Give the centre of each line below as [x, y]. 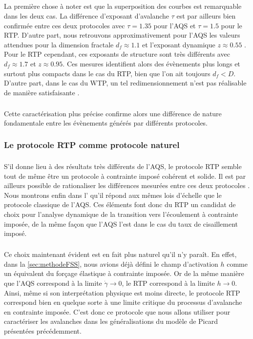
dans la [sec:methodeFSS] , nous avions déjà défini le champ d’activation [111, 264]
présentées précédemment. [43, 330]
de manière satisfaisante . [42, 92]
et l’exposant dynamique [179, 44]
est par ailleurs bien [206, 15]
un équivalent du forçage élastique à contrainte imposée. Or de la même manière [124, 273]
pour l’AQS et [175, 25]
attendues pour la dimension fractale [59, 44]
